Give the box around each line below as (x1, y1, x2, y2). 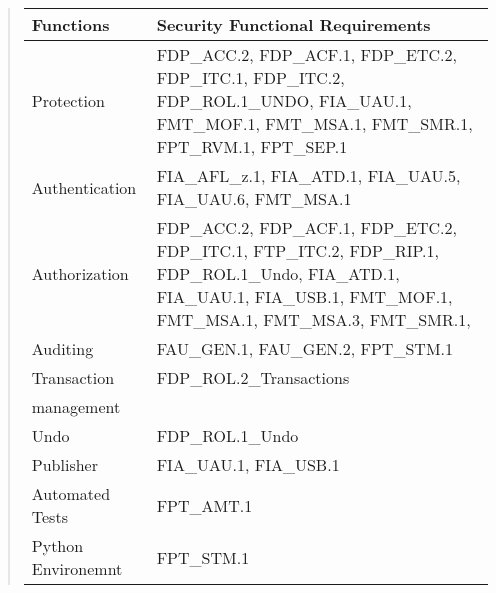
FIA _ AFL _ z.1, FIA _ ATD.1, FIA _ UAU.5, (156, 164, 461, 187)
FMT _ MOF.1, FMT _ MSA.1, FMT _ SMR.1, (156, 112, 473, 135)
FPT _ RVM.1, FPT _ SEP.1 (156, 135, 348, 158)
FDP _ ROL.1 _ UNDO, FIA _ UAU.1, (156, 89, 412, 112)
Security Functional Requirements (156, 13, 431, 36)
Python (31, 534, 84, 557)
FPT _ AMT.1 (156, 493, 253, 517)
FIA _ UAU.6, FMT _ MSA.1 (156, 187, 352, 210)
